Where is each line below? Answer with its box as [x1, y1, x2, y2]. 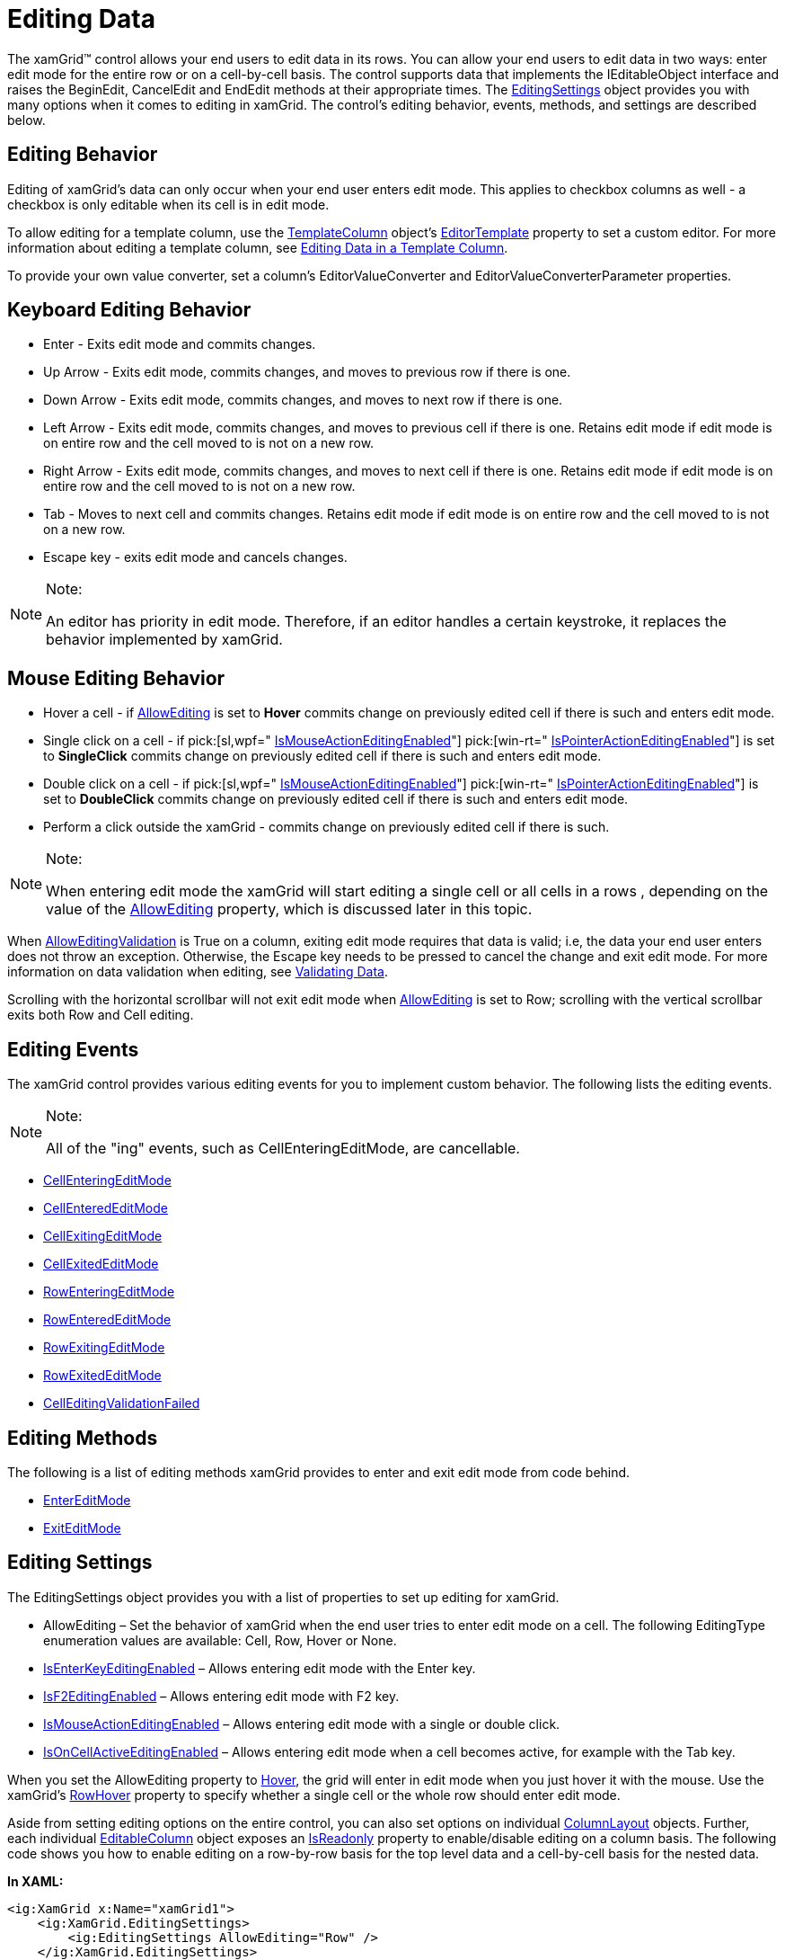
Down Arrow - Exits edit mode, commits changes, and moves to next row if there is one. [43, 392, 563, 408]
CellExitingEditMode [43, 1228, 163, 1244]
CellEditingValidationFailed [43, 1395, 200, 1412]
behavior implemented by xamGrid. [46, 630, 283, 649]
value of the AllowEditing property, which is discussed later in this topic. [46, 900, 533, 919]
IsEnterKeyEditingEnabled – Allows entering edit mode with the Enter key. [43, 1660, 476, 1676]
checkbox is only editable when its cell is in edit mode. [7, 196, 330, 212]
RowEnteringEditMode [43, 1284, 175, 1300]
